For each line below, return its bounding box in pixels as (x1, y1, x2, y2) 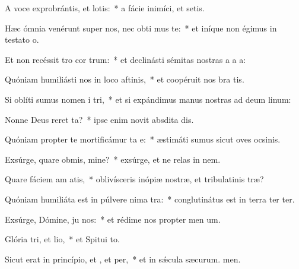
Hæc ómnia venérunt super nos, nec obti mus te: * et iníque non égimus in (5, 21, 277, 34)
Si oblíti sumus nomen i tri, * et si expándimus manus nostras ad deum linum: (5, 93, 291, 105)
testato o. (5, 33, 39, 46)
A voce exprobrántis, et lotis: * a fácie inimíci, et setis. (5, 2, 205, 14)
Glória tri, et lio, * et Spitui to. (5, 233, 120, 245)
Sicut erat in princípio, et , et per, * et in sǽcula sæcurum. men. (5, 252, 241, 265)
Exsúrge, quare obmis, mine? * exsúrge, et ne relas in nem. (5, 153, 221, 165)
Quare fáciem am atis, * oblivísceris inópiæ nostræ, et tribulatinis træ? (5, 173, 264, 185)
